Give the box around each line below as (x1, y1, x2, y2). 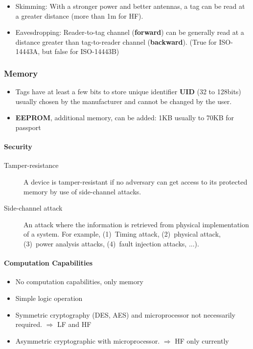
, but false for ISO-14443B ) (38, 46, 119, 56)
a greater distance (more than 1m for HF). (15, 10, 143, 21)
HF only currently (175, 335, 229, 346)
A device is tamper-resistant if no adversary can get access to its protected (23, 176, 248, 187)
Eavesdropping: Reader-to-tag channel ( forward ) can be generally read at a (15, 27, 244, 37)
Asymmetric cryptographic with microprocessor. (15, 335, 160, 346)
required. (15, 319, 42, 329)
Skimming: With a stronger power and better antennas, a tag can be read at (15, 1, 245, 11)
